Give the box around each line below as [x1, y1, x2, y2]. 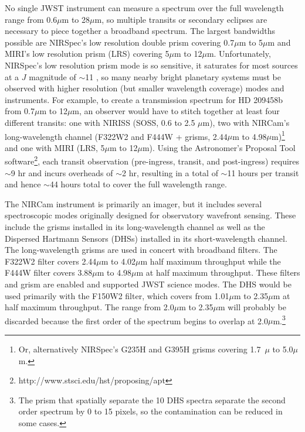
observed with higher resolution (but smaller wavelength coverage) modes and [5, 82, 284, 94]
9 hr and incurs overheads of [11, 166, 113, 179]
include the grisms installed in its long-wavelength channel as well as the [5, 221, 265, 232]
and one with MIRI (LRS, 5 [5, 141, 105, 153]
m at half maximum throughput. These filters [136, 266, 300, 279]
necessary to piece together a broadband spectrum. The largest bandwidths [5, 25, 276, 37]
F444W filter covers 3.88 [5, 266, 93, 279]
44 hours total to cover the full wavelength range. [49, 178, 227, 190]
